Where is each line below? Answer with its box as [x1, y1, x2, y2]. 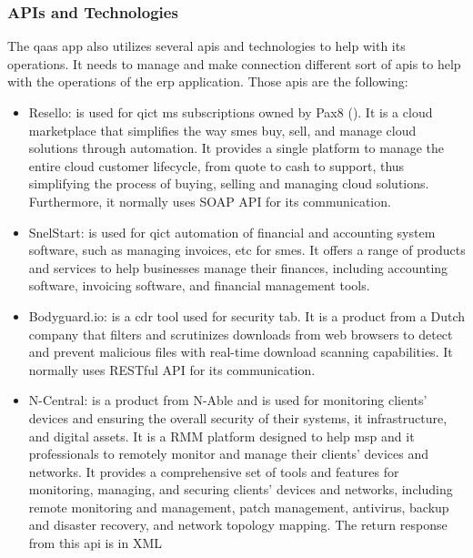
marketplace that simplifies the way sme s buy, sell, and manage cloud [28, 120, 417, 139]
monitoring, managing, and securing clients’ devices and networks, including [28, 480, 453, 499]
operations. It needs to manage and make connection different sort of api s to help [7, 54, 461, 73]
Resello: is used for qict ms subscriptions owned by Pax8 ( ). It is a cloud [28, 103, 433, 121]
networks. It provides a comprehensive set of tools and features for [28, 462, 399, 481]
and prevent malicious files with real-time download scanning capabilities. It [28, 342, 453, 361]
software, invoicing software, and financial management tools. [28, 276, 370, 295]
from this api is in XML [28, 533, 163, 553]
